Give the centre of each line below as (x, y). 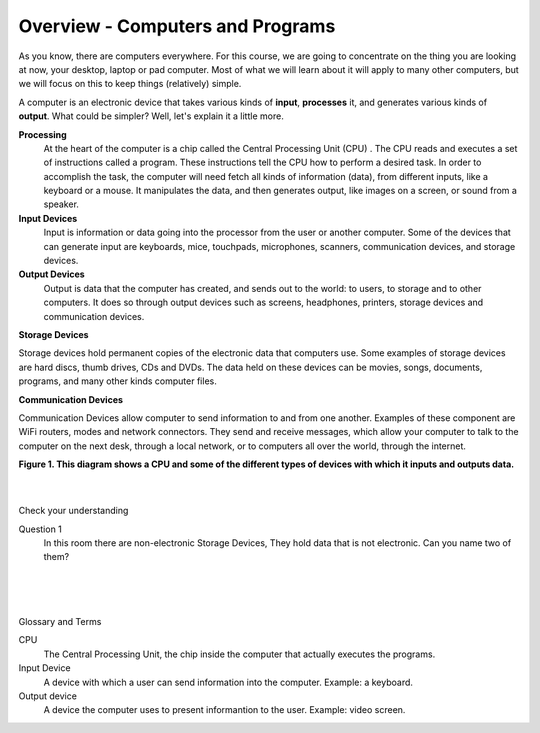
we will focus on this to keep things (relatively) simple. (130, 84)
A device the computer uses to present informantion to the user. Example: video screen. (224, 710)
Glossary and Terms (60, 621)
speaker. (61, 204)
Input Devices (48, 218)
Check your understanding (73, 511)
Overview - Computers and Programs (177, 26)
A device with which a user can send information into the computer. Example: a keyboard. (228, 682)
